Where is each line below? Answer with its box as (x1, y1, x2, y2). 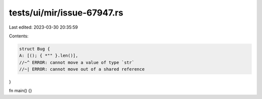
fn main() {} (9, 88, 33, 94)
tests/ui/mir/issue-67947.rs (9, 7, 124, 18)
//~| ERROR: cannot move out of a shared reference (19, 66, 145, 72)
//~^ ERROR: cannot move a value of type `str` (19, 60, 134, 65)
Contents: (9, 33, 29, 39)
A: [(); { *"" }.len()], (19, 53, 79, 58)
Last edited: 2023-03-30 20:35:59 (9, 24, 78, 30)
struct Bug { (19, 46, 50, 51)
